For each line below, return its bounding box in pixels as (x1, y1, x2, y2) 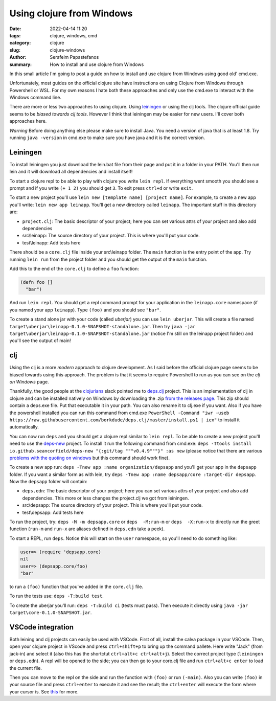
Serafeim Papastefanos (50, 54, 99, 60)
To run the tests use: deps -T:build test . (9, 593, 104, 599)
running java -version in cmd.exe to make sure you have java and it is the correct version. (9, 134, 205, 141)
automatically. (9, 424, 39, 430)
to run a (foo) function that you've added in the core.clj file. (9, 583, 143, 590)
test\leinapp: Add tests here (22, 239, 81, 245)
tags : (9, 32, 21, 38)
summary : (9, 61, 32, 67)
